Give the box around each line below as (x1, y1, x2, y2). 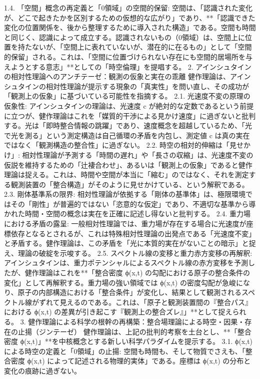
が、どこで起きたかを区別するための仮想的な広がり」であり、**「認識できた (4, 12, 255, 23)
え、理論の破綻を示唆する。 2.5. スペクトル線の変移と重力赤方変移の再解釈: (4, 247, 252, 258)
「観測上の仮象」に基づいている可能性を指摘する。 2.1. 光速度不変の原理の (4, 91, 250, 101)
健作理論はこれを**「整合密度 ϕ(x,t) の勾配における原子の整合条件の (24, 267, 250, 278)
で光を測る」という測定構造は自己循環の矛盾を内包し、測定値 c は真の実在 (4, 130, 250, 140)
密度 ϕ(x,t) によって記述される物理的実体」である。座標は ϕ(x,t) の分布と (10, 355, 251, 366)
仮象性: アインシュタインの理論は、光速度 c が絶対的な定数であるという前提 (4, 100, 254, 111)
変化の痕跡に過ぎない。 (4, 365, 81, 375)
